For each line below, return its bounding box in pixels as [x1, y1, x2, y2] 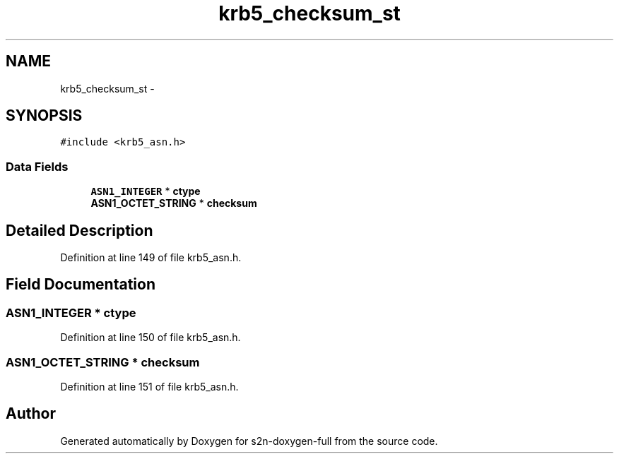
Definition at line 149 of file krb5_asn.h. [60, 251, 242, 264]
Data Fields [6, 159, 69, 174]
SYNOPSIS [6, 107, 83, 125]
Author [6, 405, 56, 423]
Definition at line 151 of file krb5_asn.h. [60, 381, 239, 393]
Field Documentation [6, 275, 155, 294]
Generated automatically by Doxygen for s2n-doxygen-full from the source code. [60, 434, 438, 447]
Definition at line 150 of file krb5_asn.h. [60, 331, 241, 344]
